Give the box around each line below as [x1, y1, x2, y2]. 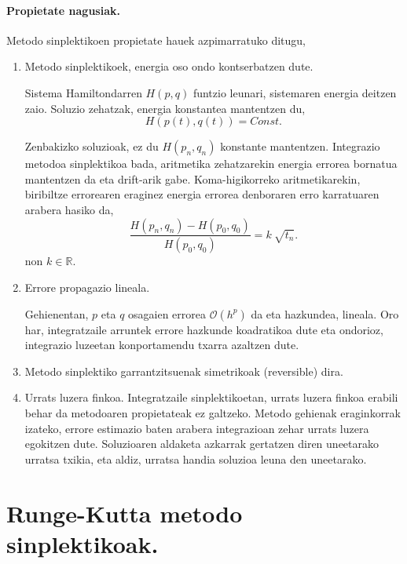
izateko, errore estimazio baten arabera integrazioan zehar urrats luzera [24, 420, 369, 436]
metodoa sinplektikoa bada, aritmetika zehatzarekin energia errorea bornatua [24, 155, 398, 172]
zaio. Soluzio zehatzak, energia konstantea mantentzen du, [24, 100, 306, 116]
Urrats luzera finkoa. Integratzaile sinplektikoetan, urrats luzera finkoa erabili [24, 389, 398, 406]
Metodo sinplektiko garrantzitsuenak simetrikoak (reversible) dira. [24, 362, 343, 379]
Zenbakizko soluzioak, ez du [24, 138, 159, 155]
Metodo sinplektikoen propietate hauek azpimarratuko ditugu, [6, 31, 306, 48]
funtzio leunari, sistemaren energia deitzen [192, 84, 397, 100]
